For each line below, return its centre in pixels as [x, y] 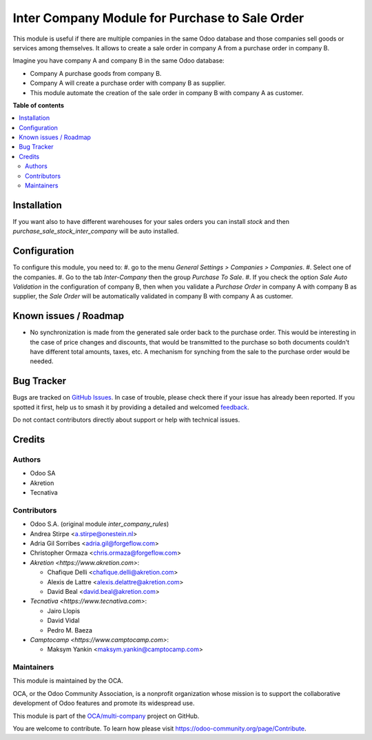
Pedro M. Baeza [70, 630]
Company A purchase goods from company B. [96, 73]
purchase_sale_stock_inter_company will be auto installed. [96, 232]
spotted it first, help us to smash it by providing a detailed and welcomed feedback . [131, 407]
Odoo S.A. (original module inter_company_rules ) [100, 524]
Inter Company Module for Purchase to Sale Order [158, 18]
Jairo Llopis [64, 610]
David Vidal [63, 621]
